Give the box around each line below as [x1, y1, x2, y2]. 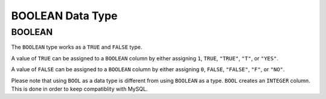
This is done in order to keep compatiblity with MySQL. [11, 85, 148, 92]
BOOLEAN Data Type [11, 9, 118, 22]
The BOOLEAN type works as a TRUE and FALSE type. [11, 43, 142, 51]
